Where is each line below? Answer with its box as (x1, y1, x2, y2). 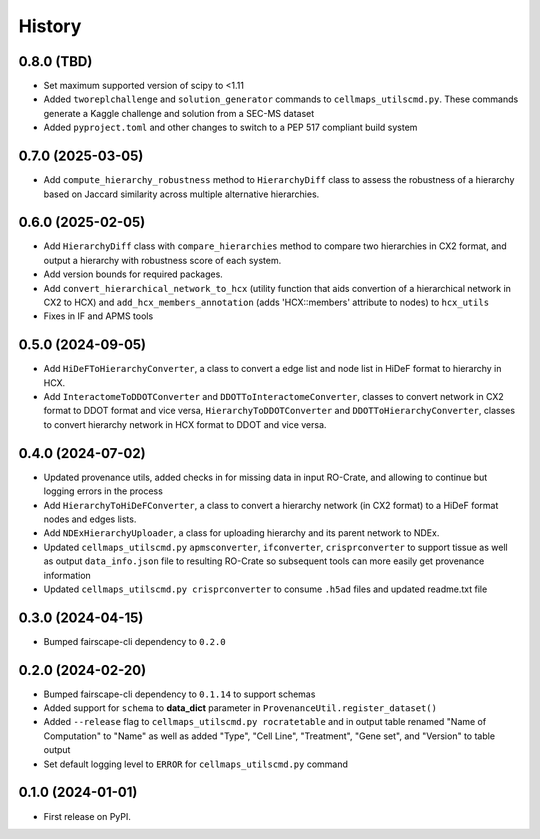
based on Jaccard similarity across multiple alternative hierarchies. (43, 188, 320, 200)
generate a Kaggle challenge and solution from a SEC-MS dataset (43, 107, 315, 119)
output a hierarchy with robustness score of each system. (43, 254, 282, 266)
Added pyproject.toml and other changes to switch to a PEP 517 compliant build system (43, 121, 418, 134)
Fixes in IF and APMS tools (43, 310, 154, 322)
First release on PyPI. (43, 810, 132, 822)
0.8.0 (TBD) (18, 53, 93, 70)
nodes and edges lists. (43, 513, 137, 525)
